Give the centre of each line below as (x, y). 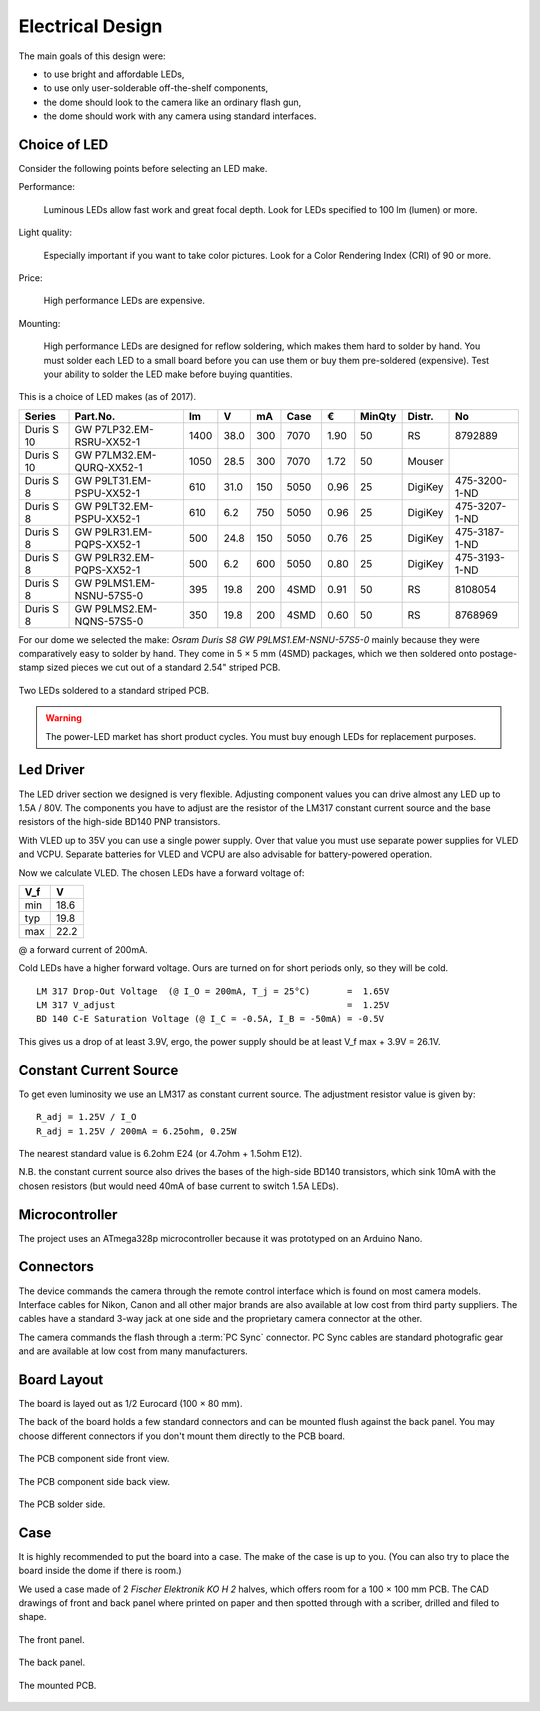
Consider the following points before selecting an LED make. (143, 169)
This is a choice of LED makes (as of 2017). (107, 397)
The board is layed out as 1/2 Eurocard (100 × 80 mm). (130, 1403)
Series (40, 416)
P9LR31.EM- (123, 532)
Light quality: (45, 232)
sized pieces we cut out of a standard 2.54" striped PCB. (163, 667)
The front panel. (51, 1639)
